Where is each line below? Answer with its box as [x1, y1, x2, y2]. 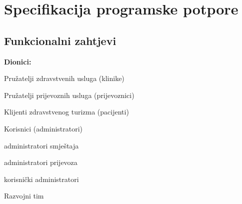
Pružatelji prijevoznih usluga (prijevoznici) [4, 89, 134, 100]
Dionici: [4, 56, 31, 66]
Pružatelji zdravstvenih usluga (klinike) [4, 73, 124, 83]
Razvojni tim [4, 190, 44, 201]
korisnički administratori [4, 173, 79, 184]
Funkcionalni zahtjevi [4, 32, 116, 48]
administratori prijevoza [4, 157, 77, 167]
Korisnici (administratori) [4, 123, 83, 133]
